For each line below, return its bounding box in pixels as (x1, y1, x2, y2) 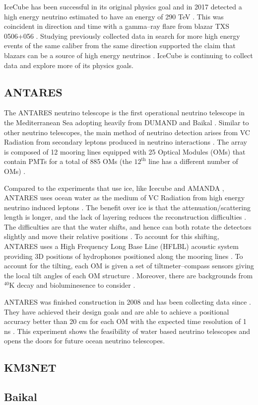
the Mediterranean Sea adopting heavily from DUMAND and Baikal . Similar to (4, 117, 249, 127)
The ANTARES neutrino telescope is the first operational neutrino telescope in (4, 107, 245, 118)
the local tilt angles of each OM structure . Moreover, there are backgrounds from (4, 270, 253, 280)
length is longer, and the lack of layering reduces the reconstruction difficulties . (4, 212, 247, 222)
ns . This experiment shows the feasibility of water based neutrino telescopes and (4, 325, 251, 336)
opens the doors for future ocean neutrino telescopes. (4, 335, 165, 346)
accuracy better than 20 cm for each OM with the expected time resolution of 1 (4, 316, 247, 326)
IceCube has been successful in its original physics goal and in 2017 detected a (4, 1, 242, 11)
